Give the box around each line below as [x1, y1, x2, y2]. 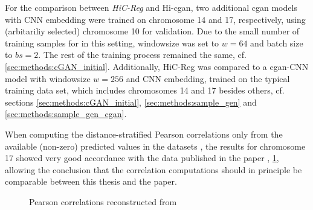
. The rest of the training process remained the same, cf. [38, 48, 247, 61]
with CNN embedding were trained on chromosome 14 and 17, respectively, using [5, 13, 306, 25]
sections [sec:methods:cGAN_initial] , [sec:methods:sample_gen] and [5, 95, 257, 108]
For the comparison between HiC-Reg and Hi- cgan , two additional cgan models [5, 1, 297, 13]
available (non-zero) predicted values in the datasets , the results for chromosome [5, 139, 306, 152]
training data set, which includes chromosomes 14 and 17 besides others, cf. [5, 84, 285, 97]
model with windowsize [5, 72, 91, 84]
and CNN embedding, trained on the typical [126, 72, 290, 84]
